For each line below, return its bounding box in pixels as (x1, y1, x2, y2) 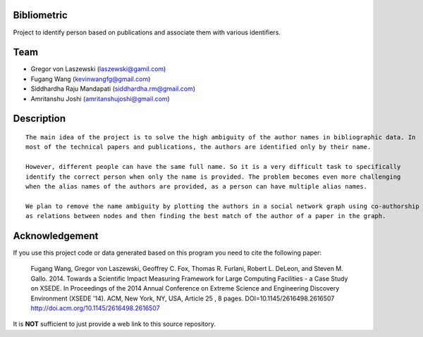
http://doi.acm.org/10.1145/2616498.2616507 (30, 303, 160, 312)
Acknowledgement (13, 229, 99, 242)
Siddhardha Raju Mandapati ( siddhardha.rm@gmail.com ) (30, 84, 195, 93)
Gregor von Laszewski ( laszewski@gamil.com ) (30, 65, 166, 73)
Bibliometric (13, 9, 68, 21)
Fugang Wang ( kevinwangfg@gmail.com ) (30, 75, 151, 83)
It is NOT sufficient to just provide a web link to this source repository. (13, 320, 216, 329)
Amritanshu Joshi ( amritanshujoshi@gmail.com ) (30, 94, 171, 103)
